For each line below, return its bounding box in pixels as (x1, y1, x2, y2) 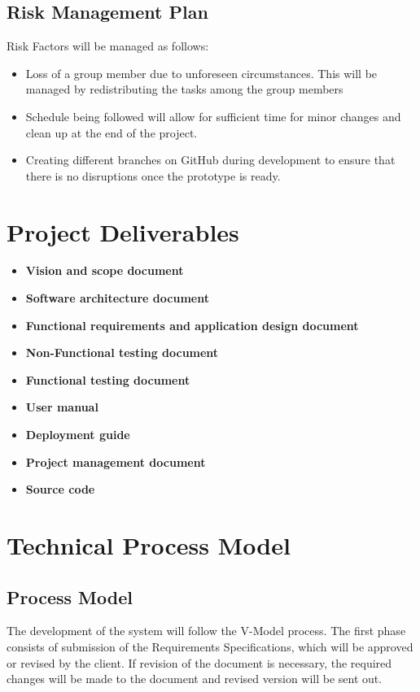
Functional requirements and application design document (25, 316, 359, 333)
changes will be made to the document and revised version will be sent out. (7, 670, 383, 687)
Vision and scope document (25, 262, 184, 279)
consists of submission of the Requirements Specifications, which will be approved (7, 638, 413, 655)
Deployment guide (25, 426, 130, 443)
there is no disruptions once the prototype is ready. (25, 167, 281, 184)
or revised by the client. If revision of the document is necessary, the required (7, 654, 392, 671)
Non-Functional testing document (25, 344, 219, 361)
